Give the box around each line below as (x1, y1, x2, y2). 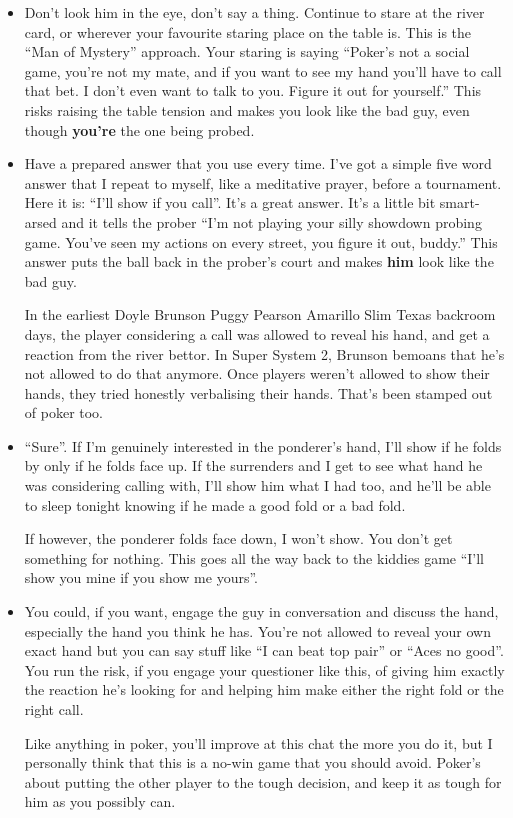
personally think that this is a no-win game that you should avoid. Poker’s (24, 752, 481, 773)
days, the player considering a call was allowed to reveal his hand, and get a (24, 323, 490, 344)
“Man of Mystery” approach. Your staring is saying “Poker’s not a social (24, 41, 470, 62)
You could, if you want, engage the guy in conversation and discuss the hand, (24, 601, 499, 622)
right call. (24, 699, 84, 719)
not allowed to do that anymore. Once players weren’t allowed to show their (24, 363, 490, 384)
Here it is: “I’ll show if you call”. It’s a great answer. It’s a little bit (24, 192, 436, 213)
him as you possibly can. (24, 791, 176, 812)
